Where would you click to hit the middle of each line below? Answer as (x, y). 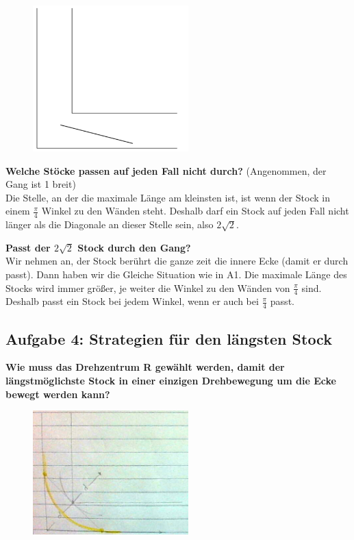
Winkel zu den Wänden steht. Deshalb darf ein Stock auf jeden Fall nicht (195, 211)
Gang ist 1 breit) (41, 184)
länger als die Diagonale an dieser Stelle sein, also (110, 224)
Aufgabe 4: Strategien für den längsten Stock (169, 338)
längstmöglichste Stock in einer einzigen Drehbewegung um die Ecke (171, 381)
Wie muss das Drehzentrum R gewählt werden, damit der (145, 367)
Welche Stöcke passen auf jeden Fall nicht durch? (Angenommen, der (166, 170)
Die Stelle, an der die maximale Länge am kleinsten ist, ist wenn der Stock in (168, 197)
